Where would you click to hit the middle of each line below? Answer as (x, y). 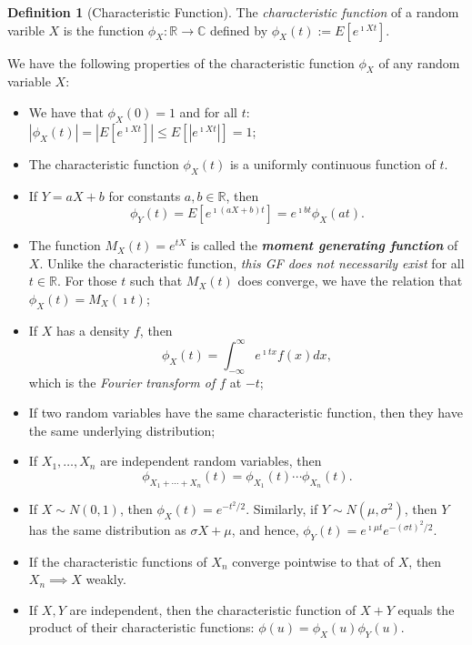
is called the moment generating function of (324, 245)
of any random (419, 62)
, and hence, (265, 529)
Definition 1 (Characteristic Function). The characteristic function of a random (233, 12)
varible (26, 30)
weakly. (106, 579)
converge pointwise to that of (313, 561)
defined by (239, 30)
